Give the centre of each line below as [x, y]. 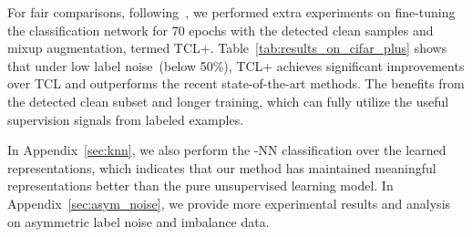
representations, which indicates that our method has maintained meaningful [222, 167]
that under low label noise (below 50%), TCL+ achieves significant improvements [236, 65]
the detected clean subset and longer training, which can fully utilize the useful [228, 101]
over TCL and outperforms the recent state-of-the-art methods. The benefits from [236, 83]
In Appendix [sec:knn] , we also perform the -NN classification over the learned [227, 150]
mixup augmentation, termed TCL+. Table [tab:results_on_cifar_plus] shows [227, 48]
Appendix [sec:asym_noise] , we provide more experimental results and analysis [229, 203]
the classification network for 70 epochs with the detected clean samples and [221, 30]
